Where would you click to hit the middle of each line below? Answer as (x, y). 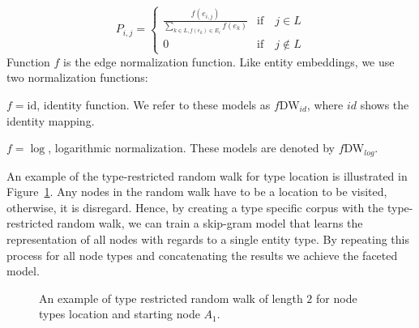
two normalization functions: (77, 77)
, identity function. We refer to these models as (154, 104)
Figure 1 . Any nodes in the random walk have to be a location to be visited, (197, 192)
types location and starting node (120, 314)
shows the (385, 104)
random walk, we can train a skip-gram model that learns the (210, 223)
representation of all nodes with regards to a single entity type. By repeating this (208, 239)
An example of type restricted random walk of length (171, 298)
